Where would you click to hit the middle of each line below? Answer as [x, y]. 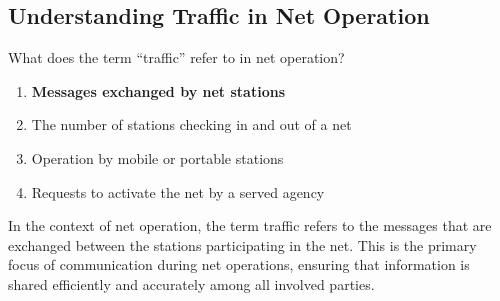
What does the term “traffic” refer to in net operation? [176, 57]
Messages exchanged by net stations [158, 90]
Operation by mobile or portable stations [157, 157]
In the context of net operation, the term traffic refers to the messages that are [250, 225]
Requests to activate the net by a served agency [178, 191]
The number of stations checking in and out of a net [191, 124]
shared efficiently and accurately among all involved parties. [191, 283]
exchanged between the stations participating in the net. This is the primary [242, 244]
